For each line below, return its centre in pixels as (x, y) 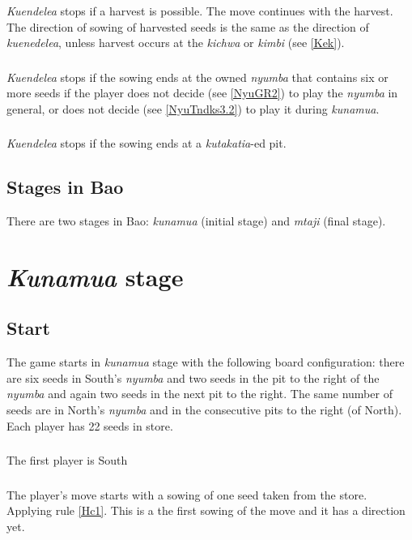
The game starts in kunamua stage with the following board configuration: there (206, 362)
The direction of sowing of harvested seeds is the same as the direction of (188, 26)
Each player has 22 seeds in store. (90, 425)
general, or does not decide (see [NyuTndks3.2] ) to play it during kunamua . (193, 108)
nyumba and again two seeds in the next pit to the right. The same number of (200, 394)
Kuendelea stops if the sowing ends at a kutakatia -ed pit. (147, 143)
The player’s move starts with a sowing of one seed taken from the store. (187, 494)
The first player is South (67, 460)
